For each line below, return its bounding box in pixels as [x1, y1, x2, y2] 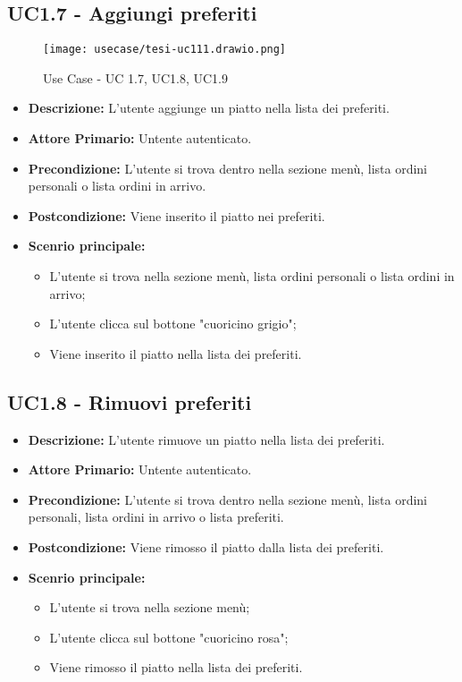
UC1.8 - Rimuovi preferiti [7, 388, 252, 415]
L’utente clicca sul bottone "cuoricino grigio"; [49, 314, 297, 333]
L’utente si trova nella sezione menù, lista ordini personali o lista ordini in [49, 267, 455, 286]
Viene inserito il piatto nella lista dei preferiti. [49, 344, 302, 362]
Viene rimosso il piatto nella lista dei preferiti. [49, 658, 303, 677]
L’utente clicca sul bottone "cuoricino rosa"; [49, 627, 289, 646]
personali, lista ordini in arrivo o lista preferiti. [28, 507, 284, 526]
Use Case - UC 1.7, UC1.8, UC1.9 [43, 68, 228, 87]
